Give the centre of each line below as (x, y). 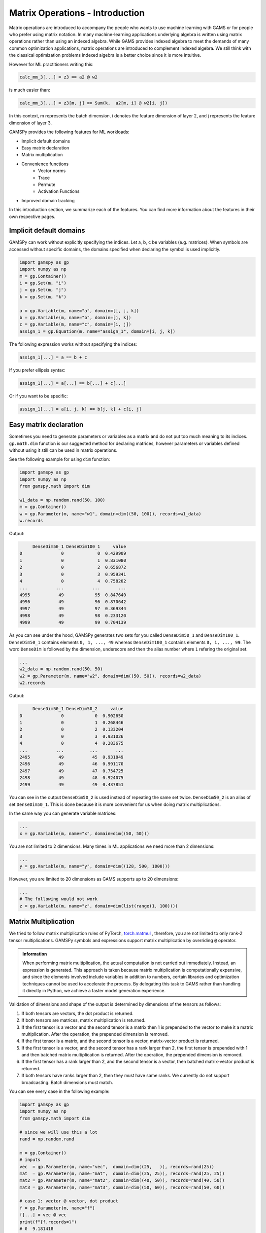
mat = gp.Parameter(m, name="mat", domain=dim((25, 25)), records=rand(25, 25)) (122, 1173)
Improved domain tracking (48, 200)
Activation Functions (59, 191)
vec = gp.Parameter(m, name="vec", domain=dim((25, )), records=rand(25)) (117, 1167)
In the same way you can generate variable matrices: (63, 813)
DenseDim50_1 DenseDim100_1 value (79, 546)
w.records (31, 521)
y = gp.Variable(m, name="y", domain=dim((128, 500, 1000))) (95, 866)
